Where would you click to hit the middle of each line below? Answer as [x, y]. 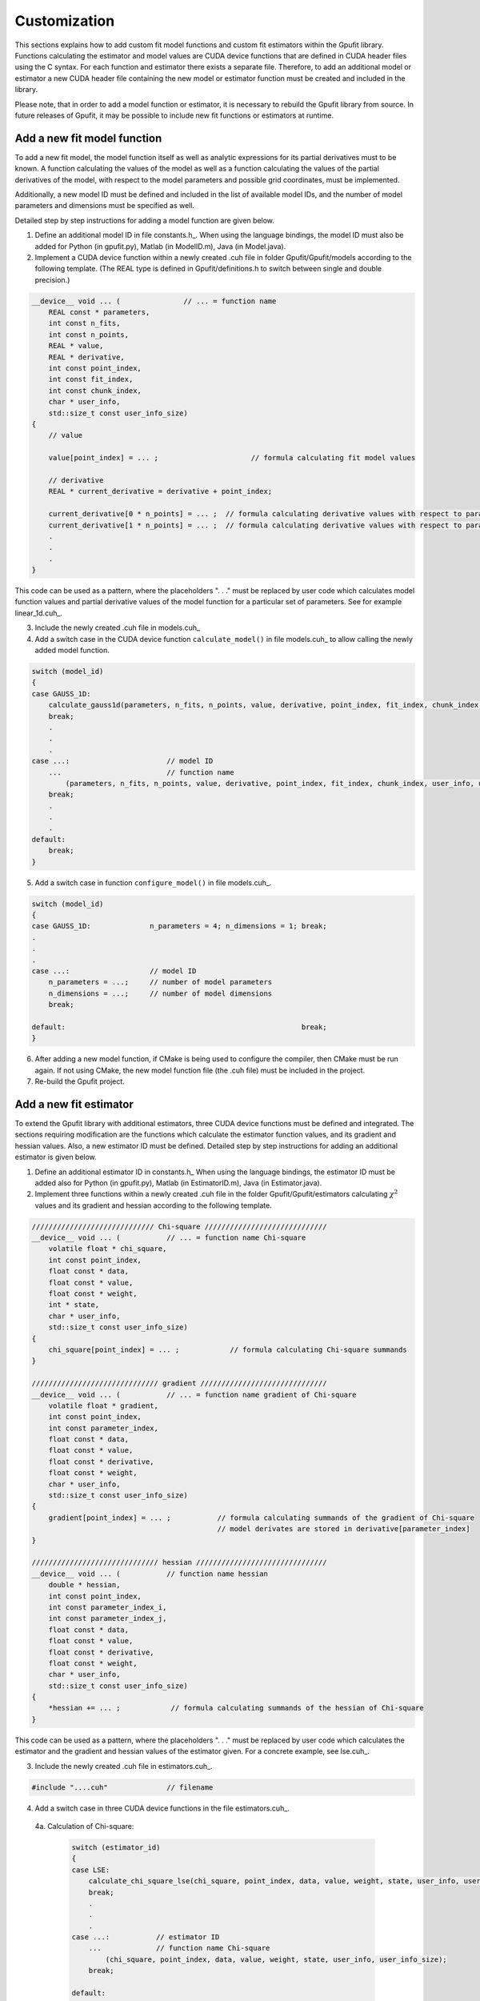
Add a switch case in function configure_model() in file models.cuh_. [153, 882]
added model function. [72, 650]
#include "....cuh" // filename [122, 1787]
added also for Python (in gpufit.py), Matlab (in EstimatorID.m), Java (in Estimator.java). [178, 1183]
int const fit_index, [91, 379]
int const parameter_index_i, [108, 1607]
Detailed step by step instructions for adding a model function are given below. [145, 220]
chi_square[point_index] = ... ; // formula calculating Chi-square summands [228, 1349]
